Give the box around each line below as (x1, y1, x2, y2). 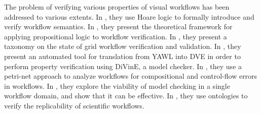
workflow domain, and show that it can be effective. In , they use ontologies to (4, 90, 248, 101)
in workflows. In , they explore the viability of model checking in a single (4, 80, 230, 91)
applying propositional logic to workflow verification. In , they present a (4, 31, 227, 41)
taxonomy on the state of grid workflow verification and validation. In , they (4, 41, 241, 51)
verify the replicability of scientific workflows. (4, 100, 144, 110)
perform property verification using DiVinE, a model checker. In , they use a (4, 61, 242, 71)
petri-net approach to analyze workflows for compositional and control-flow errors (4, 71, 257, 81)
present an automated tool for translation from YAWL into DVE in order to (4, 50, 241, 61)
